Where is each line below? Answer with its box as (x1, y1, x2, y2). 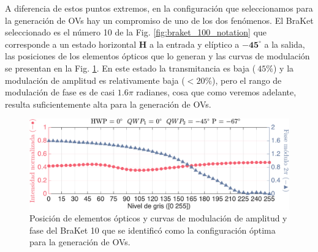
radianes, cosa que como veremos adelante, (136, 86, 297, 98)
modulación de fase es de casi (5, 86, 115, 98)
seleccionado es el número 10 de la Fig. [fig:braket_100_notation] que (5, 26, 267, 39)
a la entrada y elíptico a (150, 37, 240, 50)
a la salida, (264, 37, 305, 50)
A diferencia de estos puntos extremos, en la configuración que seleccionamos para (5, 2, 313, 14)
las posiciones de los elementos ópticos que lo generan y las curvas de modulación (5, 50, 310, 62)
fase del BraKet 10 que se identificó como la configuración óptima (29, 223, 276, 236)
